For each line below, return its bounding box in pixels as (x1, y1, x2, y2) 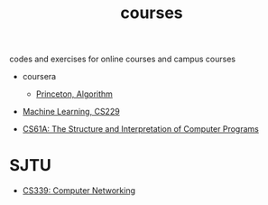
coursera (22, 71, 57, 82)
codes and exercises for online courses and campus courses (9, 53, 236, 65)
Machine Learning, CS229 (22, 107, 120, 117)
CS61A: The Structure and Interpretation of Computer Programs (22, 124, 259, 135)
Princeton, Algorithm (35, 89, 113, 99)
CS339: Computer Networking (22, 185, 136, 196)
